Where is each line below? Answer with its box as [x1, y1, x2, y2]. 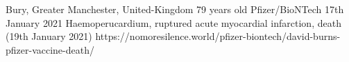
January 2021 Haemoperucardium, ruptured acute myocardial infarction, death [6, 15, 341, 30]
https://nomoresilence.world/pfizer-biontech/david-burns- [95, 29, 341, 43]
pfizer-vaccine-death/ [6, 42, 94, 56]
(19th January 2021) [6, 29, 92, 43]
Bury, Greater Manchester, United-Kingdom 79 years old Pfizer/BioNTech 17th [6, 2, 344, 16]
